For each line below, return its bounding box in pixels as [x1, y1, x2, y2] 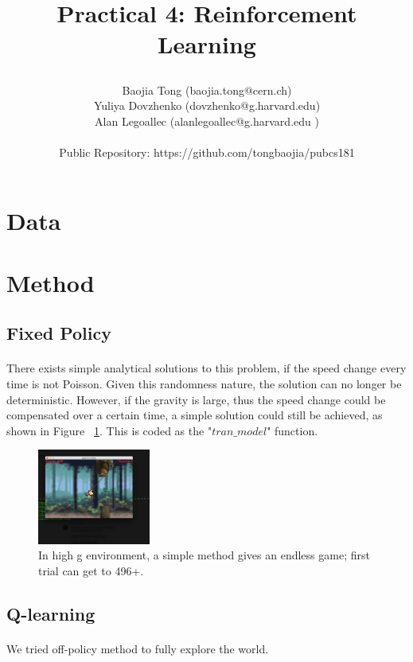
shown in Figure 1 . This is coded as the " [6, 422, 212, 438]
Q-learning [6, 601, 95, 625]
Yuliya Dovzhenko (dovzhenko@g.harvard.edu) [93, 97, 321, 114]
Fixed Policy [6, 321, 111, 345]
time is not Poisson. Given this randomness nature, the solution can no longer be [6, 376, 402, 392]
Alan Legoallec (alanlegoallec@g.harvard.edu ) [95, 112, 319, 129]
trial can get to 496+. [38, 562, 144, 578]
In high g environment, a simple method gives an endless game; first [38, 547, 370, 563]
